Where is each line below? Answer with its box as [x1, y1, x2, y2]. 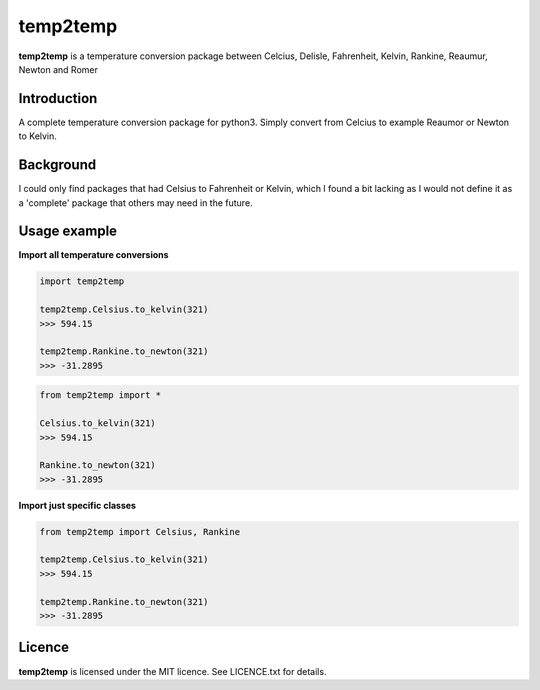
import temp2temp [39, 276, 125, 287]
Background [18, 156, 97, 174]
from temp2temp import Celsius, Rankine [39, 526, 240, 537]
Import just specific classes [18, 499, 137, 511]
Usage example [18, 223, 118, 240]
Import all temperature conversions [18, 249, 169, 261]
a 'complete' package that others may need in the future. [18, 196, 254, 209]
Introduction [18, 90, 98, 107]
